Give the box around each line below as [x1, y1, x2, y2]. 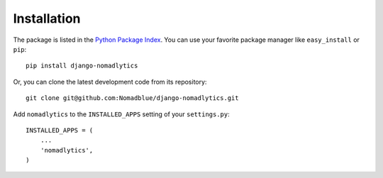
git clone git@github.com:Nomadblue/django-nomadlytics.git [26, 94, 239, 102]
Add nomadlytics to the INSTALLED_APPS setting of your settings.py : [13, 110, 230, 118]
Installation [13, 11, 81, 26]
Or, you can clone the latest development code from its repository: [13, 77, 207, 86]
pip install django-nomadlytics [26, 62, 138, 70]
